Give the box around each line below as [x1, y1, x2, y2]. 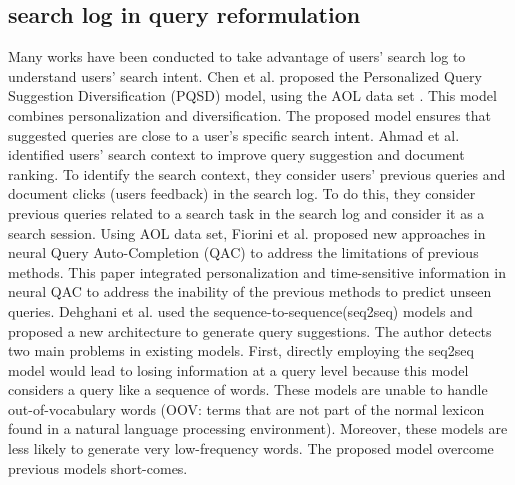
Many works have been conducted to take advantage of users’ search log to [8, 46, 466, 67]
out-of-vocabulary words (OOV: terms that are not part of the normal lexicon [8, 398, 485, 419]
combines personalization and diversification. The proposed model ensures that [8, 104, 491, 125]
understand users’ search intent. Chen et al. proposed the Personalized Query [8, 65, 482, 86]
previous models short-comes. [8, 457, 188, 478]
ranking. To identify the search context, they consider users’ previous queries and [8, 163, 506, 184]
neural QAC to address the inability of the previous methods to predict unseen [8, 281, 492, 302]
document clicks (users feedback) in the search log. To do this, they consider [8, 183, 476, 204]
